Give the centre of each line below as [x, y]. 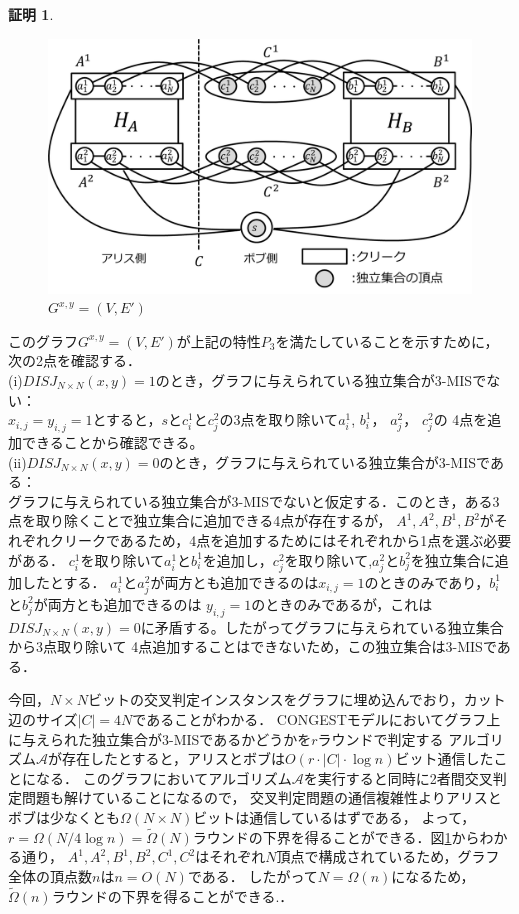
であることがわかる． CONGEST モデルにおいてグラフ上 [316, 719]
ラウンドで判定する [380, 738]
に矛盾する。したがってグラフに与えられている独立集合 [322, 626]
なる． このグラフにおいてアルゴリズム [163, 777]
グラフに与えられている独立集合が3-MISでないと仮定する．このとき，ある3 [254, 500]
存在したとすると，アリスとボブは [173, 758]
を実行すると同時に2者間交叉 [398, 777]
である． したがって [252, 876]
